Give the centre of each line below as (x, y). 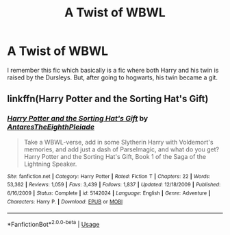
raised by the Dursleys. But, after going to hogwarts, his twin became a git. (112, 77)
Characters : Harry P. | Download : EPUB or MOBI (65, 201)
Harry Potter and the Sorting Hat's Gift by (78, 119)
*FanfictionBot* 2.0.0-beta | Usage (53, 224)
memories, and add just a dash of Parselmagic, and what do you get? (122, 149)
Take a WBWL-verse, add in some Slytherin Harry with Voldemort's (118, 142)
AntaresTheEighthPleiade (51, 127)
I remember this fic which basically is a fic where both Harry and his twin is (113, 70)
